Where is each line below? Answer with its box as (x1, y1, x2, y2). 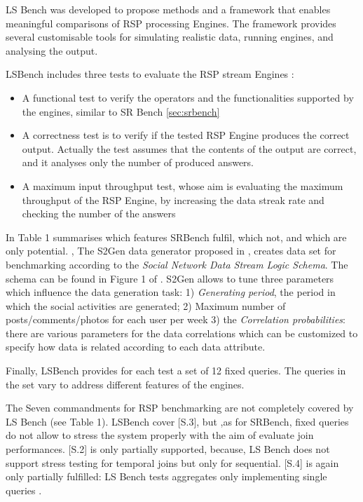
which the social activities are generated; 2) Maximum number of (6, 298, 286, 313)
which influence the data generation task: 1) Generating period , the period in (6, 285, 336, 299)
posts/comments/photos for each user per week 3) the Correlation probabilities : (6, 312, 345, 327)
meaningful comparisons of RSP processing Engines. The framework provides (6, 15, 336, 30)
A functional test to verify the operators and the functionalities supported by (22, 90, 354, 104)
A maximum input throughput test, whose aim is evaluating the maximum (22, 178, 343, 193)
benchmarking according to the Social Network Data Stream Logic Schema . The (6, 257, 348, 271)
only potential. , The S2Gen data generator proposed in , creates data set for (6, 243, 336, 258)
